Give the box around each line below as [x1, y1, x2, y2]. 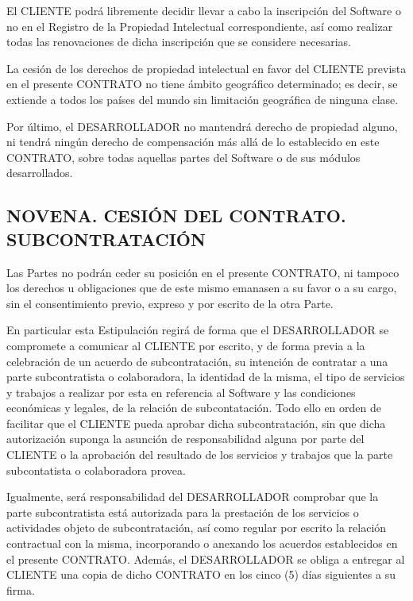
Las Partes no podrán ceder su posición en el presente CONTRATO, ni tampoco [6, 264, 399, 280]
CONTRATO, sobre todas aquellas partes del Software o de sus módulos [6, 148, 361, 165]
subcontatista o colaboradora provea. [6, 461, 186, 478]
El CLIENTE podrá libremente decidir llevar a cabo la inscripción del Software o [6, 2, 401, 18]
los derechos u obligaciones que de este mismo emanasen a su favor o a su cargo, [6, 279, 397, 296]
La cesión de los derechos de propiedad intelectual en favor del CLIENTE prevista [6, 60, 407, 76]
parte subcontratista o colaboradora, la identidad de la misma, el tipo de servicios [6, 368, 405, 385]
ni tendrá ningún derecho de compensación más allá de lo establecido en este [6, 133, 380, 150]
